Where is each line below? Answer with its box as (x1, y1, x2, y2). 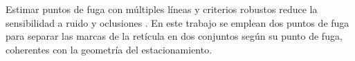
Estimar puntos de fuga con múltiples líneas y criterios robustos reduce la (6, 2, 318, 16)
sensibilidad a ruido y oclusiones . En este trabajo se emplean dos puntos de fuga (6, 15, 349, 29)
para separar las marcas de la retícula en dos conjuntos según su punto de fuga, (6, 29, 343, 43)
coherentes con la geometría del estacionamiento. (6, 42, 212, 56)
